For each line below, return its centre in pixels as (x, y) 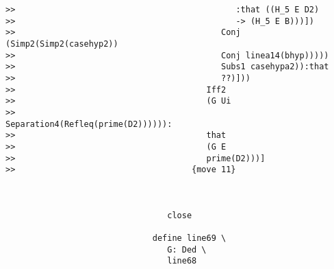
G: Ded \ (187, 249)
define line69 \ (189, 238)
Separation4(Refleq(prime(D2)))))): (89, 124)
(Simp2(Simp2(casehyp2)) (62, 44)
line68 (182, 261)
